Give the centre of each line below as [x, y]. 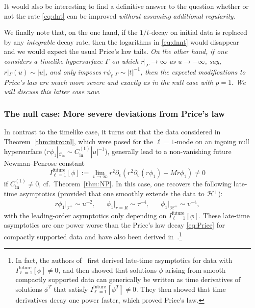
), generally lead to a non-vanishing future [168, 151]
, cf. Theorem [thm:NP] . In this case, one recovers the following [135, 183]
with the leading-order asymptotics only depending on [85, 215]
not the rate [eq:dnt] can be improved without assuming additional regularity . [120, 15]
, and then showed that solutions [108, 269]
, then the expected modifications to [193, 71]
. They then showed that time [181, 289]
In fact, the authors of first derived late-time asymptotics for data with [124, 260]
